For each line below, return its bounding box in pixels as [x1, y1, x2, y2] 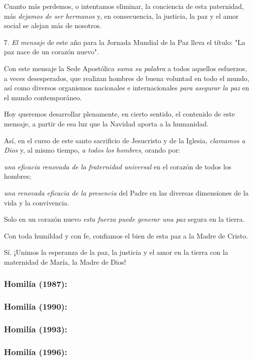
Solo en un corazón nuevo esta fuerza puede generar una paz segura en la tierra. [4, 214, 245, 224]
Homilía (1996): [4, 345, 68, 358]
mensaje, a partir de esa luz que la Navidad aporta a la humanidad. [4, 118, 209, 128]
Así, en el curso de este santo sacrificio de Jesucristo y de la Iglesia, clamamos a [4, 135, 246, 145]
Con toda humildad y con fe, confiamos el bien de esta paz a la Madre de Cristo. [4, 230, 248, 241]
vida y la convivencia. [4, 197, 70, 207]
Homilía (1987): [4, 278, 68, 290]
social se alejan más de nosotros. [4, 20, 102, 31]
